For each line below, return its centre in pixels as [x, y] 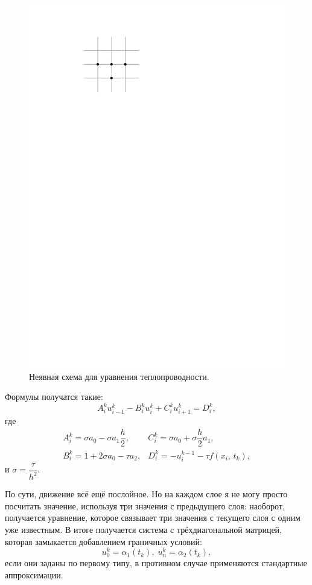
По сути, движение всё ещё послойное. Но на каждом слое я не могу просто [146, 494]
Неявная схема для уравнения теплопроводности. [119, 376]
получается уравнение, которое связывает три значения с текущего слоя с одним [153, 518]
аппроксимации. [34, 574]
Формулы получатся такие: [54, 397]
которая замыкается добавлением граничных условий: [103, 541]
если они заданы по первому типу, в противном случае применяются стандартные [156, 563]
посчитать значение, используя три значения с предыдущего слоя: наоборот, [145, 505]
